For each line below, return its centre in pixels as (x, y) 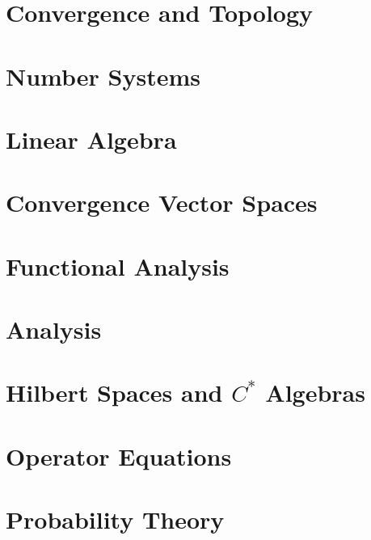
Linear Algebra (91, 139)
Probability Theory (115, 519)
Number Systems (103, 76)
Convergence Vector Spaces (162, 202)
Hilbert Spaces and (114, 392)
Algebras (315, 392)
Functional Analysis (118, 266)
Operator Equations (119, 456)
